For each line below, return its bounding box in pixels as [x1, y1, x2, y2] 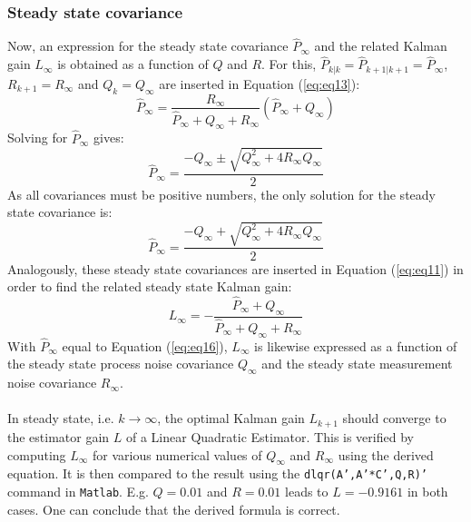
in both [407, 481, 448, 500]
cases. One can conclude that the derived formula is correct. [7, 499, 340, 518]
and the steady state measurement [261, 354, 453, 373]
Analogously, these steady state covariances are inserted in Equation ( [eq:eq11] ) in [7, 259, 464, 278]
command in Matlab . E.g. [7, 481, 149, 500]
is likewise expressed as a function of [254, 336, 457, 355]
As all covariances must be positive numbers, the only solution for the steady [7, 184, 436, 203]
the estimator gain [7, 427, 110, 446]
